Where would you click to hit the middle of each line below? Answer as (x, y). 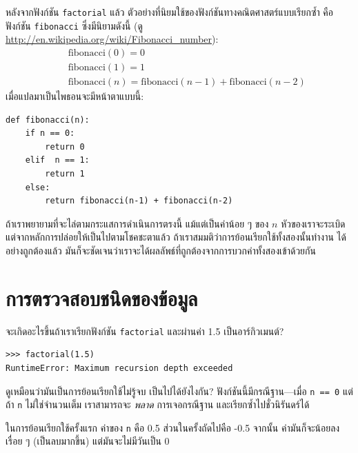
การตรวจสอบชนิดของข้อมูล (102, 298)
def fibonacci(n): (48, 120)
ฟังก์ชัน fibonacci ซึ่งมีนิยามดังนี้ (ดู (74, 25)
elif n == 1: (57, 160)
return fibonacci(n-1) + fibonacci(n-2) (139, 201)
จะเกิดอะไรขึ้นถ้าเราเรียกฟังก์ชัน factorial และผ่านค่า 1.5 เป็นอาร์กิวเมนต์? (145, 331)
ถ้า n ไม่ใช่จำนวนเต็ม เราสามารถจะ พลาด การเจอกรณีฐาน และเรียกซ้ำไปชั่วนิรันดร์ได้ (158, 404)
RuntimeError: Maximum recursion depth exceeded (119, 368)
